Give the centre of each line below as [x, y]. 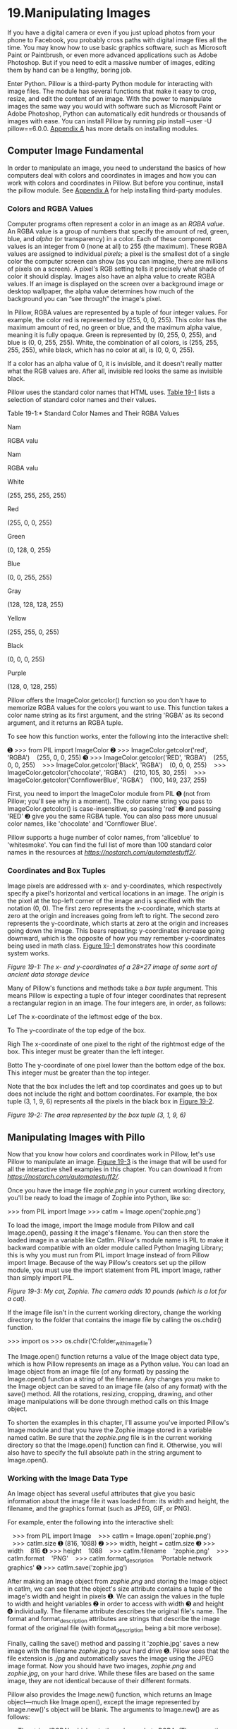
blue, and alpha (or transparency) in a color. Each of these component [109, 239]
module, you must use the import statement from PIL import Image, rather [114, 1270]
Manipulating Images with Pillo [77, 1137]
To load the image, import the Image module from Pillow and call [101, 1226]
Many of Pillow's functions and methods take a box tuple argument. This [113, 988]
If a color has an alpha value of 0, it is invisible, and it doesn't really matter [115, 364]
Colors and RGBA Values [50, 208]
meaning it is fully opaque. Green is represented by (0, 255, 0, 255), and [112, 335]
